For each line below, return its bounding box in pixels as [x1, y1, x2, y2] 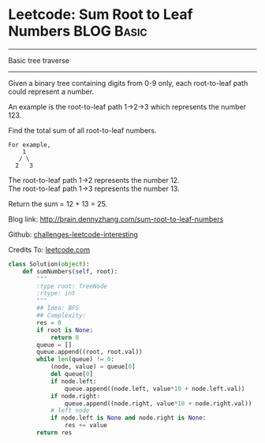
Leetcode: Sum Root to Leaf [8, 6, 193, 24]
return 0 [50, 333, 80, 341]
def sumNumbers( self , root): [22, 267, 118, 275]
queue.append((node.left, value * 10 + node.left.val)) [64, 385, 245, 393]
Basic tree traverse [8, 55, 69, 65]
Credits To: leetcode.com [8, 244, 91, 254]
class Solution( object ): [8, 260, 90, 268]
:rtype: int [36, 289, 77, 297]
